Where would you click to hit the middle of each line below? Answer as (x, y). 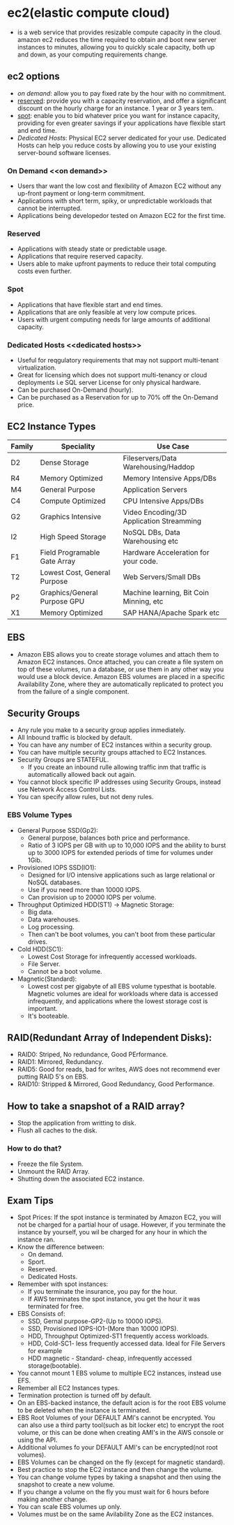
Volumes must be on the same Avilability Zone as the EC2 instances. (115, 1515)
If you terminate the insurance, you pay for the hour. (102, 1292)
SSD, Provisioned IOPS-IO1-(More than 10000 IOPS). (103, 1329)
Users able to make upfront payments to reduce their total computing (117, 264)
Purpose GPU (62, 601)
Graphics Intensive (71, 516)
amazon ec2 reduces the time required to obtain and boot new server (117, 39)
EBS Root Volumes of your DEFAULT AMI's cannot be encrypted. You (116, 1418)
